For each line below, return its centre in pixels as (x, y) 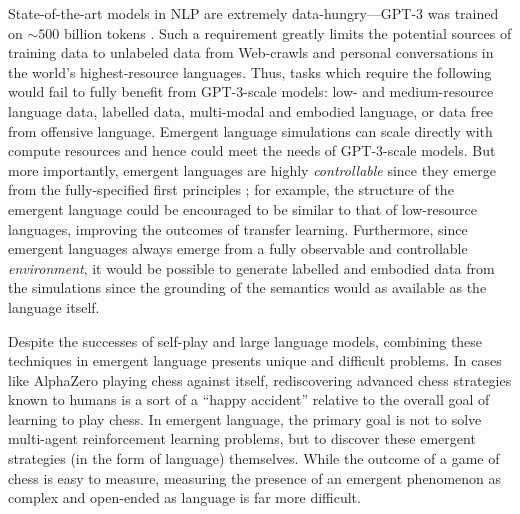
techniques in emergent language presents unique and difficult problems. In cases (255, 360)
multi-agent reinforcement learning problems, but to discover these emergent (242, 438)
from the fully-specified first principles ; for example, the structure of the (231, 189)
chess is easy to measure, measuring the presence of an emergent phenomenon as (255, 477)
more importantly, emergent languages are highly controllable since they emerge (252, 169)
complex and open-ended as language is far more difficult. (184, 497)
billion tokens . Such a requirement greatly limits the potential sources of (287, 32)
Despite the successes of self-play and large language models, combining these (245, 340)
